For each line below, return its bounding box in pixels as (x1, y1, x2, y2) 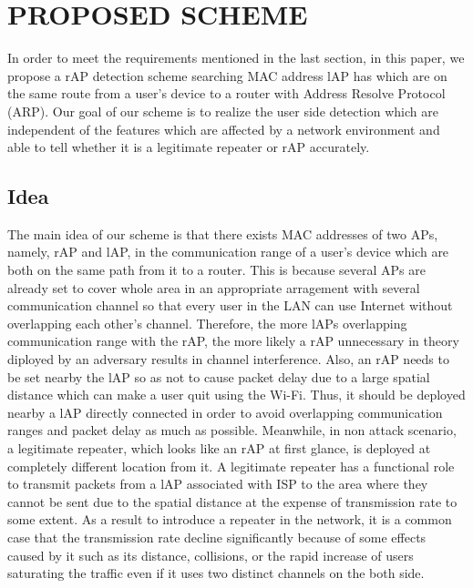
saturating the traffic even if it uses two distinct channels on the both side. (7, 563, 425, 583)
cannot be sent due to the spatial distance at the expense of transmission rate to (7, 492, 458, 511)
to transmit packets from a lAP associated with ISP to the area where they (7, 474, 428, 493)
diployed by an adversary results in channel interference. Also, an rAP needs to (7, 350, 449, 369)
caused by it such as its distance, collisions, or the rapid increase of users (7, 545, 414, 564)
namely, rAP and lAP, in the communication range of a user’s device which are (7, 242, 449, 261)
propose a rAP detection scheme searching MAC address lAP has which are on (7, 66, 447, 85)
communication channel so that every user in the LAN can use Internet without (7, 296, 453, 315)
